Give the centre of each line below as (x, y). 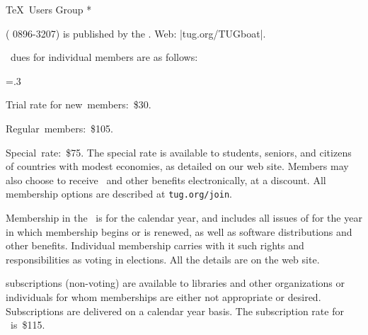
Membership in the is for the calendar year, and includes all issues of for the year (184, 217)
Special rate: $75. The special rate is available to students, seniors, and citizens (179, 152)
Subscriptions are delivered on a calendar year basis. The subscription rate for (175, 311)
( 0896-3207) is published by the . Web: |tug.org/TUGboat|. (136, 33)
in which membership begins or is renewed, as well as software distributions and (179, 231)
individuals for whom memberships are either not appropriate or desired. (163, 296)
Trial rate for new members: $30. (79, 104)
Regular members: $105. (60, 128)
